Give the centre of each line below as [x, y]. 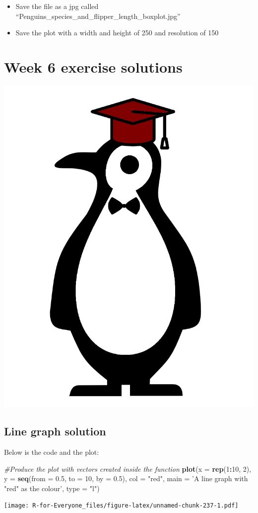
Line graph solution [55, 431]
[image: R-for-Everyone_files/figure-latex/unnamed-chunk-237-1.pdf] [121, 506]
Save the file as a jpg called [57, 6]
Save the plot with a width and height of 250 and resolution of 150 [117, 33]
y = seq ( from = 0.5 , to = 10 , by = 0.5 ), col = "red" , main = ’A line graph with [126, 478]
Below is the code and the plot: [52, 452]
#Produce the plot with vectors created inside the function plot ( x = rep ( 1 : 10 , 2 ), [128, 468]
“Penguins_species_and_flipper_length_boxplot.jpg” [98, 16]
